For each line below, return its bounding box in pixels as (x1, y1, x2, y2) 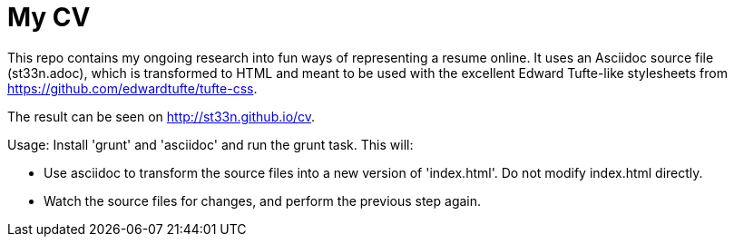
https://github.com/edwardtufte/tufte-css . (7, 80, 258, 96)
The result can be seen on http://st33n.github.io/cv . (7, 108, 316, 124)
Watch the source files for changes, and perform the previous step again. (44, 192, 482, 209)
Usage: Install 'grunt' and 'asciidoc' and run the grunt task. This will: (7, 136, 414, 152)
